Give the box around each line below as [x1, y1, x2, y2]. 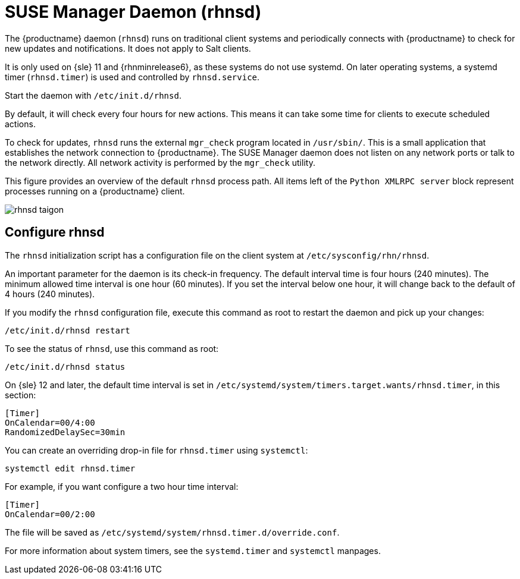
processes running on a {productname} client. [5, 185, 185, 196]
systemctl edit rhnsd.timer [5, 463, 136, 473]
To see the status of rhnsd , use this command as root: [5, 343, 219, 354]
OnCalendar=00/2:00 [5, 509, 95, 519]
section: [5, 389, 36, 400]
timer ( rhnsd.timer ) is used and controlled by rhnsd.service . [5, 71, 260, 82]
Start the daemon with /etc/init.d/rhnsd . [5, 90, 181, 100]
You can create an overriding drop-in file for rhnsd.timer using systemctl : [5, 445, 308, 455]
